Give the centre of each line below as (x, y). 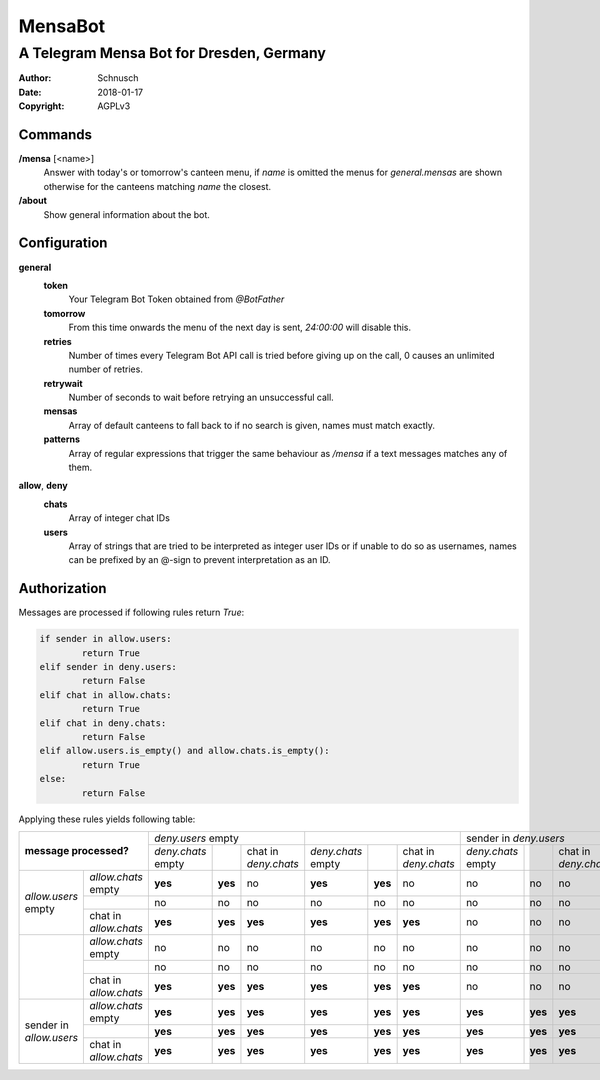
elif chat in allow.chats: (105, 694)
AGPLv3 (114, 106)
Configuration (63, 243)
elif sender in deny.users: (108, 667)
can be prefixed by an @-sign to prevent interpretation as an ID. (199, 560)
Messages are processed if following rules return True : (131, 612)
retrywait (63, 383)
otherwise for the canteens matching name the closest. (157, 186)
